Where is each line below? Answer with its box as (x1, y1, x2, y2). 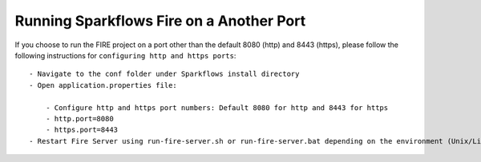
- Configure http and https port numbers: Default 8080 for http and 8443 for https (45, 103, 389, 112)
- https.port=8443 (45, 125, 119, 135)
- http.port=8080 (45, 114, 114, 123)
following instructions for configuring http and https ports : (14, 50, 236, 60)
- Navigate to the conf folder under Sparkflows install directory (29, 69, 300, 79)
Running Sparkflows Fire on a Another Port (14, 12, 306, 30)
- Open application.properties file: (29, 81, 178, 89)
